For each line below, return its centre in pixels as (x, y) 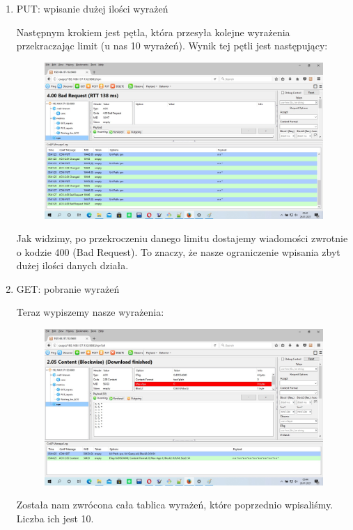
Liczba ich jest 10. (55, 518)
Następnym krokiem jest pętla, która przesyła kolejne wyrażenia (153, 32)
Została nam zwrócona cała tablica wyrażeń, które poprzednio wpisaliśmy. (175, 505)
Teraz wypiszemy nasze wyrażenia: (90, 312)
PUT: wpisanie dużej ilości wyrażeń (92, 8)
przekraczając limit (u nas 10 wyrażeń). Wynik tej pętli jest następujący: (172, 46)
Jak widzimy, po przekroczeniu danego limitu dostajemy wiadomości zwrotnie (182, 238)
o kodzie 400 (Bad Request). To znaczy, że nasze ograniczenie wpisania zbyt (178, 251)
